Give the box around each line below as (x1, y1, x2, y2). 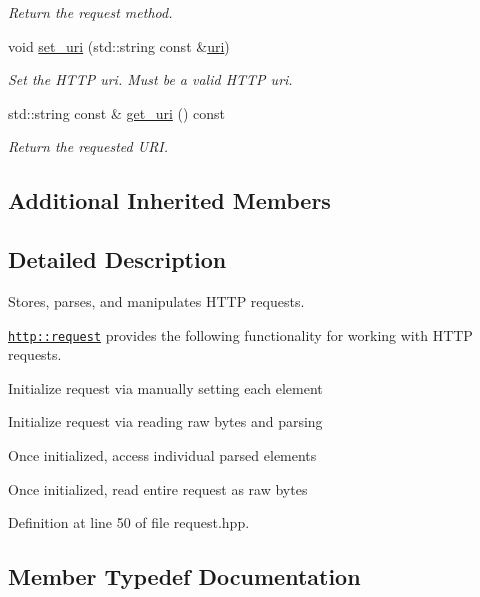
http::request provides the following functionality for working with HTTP (8, 324, 473, 345)
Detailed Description (8, 244, 227, 275)
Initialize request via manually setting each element (8, 377, 323, 398)
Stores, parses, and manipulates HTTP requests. (8, 290, 305, 311)
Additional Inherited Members (8, 185, 331, 216)
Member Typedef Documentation (8, 561, 361, 592)
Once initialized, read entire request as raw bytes (8, 478, 308, 499)
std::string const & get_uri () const (8, 102, 226, 123)
